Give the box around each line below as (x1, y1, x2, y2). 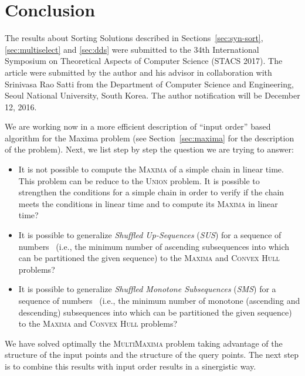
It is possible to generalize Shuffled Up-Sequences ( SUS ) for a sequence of (18, 229, 282, 241)
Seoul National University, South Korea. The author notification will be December (5, 89, 300, 101)
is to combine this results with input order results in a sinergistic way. (5, 360, 256, 372)
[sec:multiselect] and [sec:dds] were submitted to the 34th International (5, 43, 259, 55)
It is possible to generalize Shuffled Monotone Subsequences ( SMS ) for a (18, 283, 276, 295)
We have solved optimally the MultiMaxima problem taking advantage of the (5, 337, 283, 349)
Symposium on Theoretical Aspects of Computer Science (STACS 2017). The (5, 55, 283, 67)
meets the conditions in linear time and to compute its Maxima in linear (18, 197, 278, 209)
